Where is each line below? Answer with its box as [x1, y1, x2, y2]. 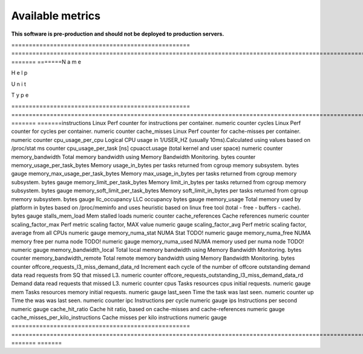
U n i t [11, 80, 27, 88]
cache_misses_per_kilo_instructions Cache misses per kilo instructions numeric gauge [11, 314, 227, 321]
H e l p [11, 69, 28, 77]
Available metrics [11, 9, 101, 22]
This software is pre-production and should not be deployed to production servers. [11, 30, 224, 37]
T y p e [11, 91, 29, 98]
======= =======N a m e [11, 58, 82, 65]
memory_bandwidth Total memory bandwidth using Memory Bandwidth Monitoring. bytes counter [11, 153, 256, 160]
